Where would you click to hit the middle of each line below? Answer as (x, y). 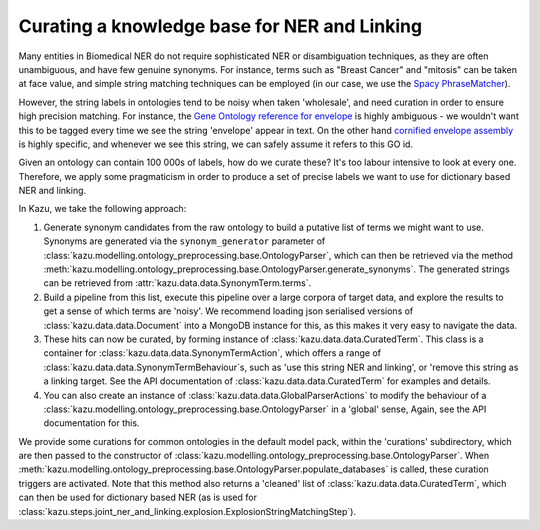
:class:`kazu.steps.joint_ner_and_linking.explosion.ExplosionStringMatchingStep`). (187, 511)
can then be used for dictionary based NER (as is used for (137, 497)
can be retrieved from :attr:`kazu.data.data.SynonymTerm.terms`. (177, 283)
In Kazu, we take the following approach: (102, 209)
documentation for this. (91, 423)
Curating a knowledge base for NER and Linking (220, 26)
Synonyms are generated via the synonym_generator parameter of (184, 241)
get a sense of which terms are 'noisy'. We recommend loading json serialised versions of (228, 311)
